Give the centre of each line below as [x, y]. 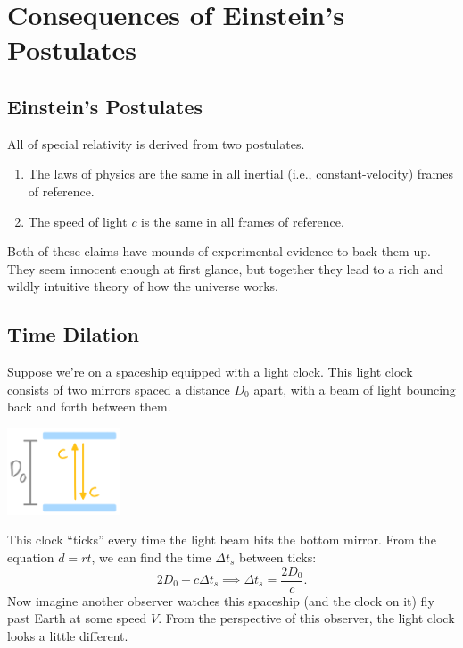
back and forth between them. [89, 407]
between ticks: [278, 557]
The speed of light [78, 221]
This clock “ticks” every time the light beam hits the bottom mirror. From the [222, 540]
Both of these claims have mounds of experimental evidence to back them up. [219, 251]
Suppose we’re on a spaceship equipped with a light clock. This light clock [210, 372]
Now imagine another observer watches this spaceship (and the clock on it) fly [221, 600]
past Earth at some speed [77, 618]
